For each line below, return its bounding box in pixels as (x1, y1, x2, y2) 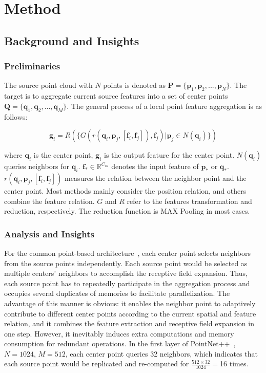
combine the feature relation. (4, 195, 95, 206)
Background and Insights (4, 32, 139, 48)
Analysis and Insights (4, 227, 94, 240)
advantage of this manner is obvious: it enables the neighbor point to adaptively (4, 297, 256, 308)
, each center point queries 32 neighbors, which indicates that (65, 348, 258, 359)
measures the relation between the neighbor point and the (65, 172, 247, 183)
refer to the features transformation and (127, 195, 252, 206)
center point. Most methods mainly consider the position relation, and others (4, 185, 247, 196)
